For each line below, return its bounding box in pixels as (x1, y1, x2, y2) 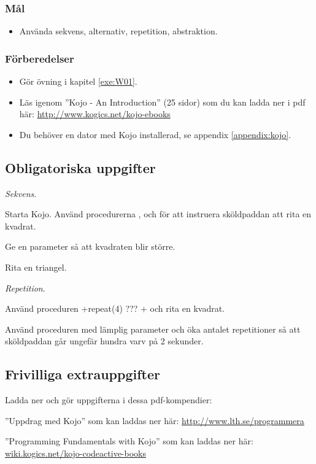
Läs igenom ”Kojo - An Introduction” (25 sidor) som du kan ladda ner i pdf (19, 95, 306, 108)
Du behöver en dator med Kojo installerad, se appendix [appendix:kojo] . (19, 128, 291, 141)
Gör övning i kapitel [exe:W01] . (19, 75, 137, 88)
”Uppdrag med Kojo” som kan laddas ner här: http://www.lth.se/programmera (5, 414, 304, 427)
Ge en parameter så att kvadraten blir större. (5, 240, 175, 253)
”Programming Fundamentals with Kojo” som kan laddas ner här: (5, 435, 253, 447)
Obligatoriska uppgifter (5, 158, 156, 177)
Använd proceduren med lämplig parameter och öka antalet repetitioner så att (5, 322, 301, 335)
